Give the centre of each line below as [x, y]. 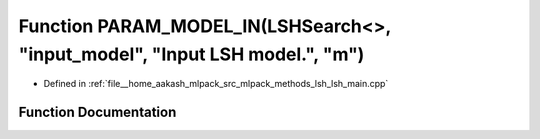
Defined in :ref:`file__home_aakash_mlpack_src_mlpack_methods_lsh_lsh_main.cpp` [216, 84]
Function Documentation [97, 112]
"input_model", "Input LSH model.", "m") [191, 54]
